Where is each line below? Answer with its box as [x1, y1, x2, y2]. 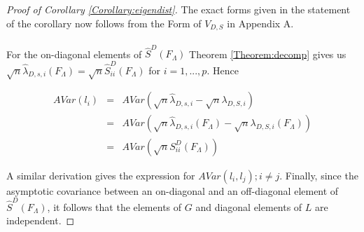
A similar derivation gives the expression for [6, 168, 195, 182]
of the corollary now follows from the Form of [6, 15, 202, 30]
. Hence [206, 62, 239, 77]
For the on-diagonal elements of [6, 46, 142, 61]
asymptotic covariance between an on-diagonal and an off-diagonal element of [6, 183, 339, 198]
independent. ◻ [6, 213, 75, 228]
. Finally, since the [279, 168, 358, 182]
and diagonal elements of [195, 199, 302, 214]
